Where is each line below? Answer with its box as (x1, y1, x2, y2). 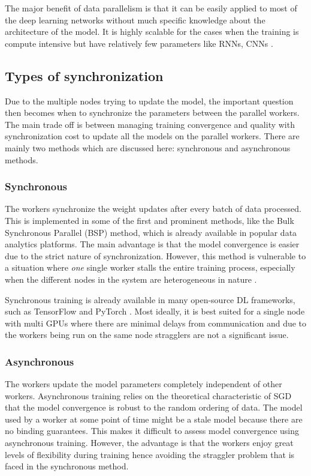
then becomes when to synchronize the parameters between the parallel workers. (5, 106, 300, 119)
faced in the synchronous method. (5, 460, 129, 472)
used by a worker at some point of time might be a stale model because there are (5, 412, 303, 425)
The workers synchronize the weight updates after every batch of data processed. (5, 202, 301, 215)
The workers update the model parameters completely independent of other (5, 378, 282, 390)
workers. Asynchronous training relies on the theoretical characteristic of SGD (5, 389, 292, 402)
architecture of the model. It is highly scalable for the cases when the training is (5, 25, 299, 38)
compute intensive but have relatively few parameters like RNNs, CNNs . (5, 37, 273, 49)
